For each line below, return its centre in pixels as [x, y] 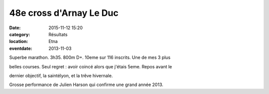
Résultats [58, 34]
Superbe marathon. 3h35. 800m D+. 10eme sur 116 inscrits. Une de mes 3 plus [90, 57]
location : [19, 42]
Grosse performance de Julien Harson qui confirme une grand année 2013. [86, 85]
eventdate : [21, 48]
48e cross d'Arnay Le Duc [64, 13]
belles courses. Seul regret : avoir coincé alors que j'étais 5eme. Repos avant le [91, 66]
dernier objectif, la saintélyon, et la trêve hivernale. [61, 75]
